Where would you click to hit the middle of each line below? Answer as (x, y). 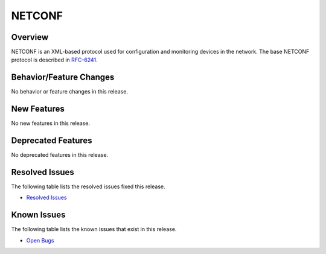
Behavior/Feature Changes (63, 78)
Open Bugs (40, 240)
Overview (30, 37)
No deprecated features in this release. (60, 155)
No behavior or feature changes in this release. (69, 92)
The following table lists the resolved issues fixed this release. (88, 186)
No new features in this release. (51, 123)
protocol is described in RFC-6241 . (54, 60)
